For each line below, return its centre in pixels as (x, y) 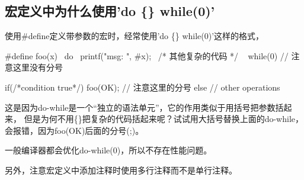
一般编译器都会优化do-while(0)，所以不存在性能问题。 (108, 150)
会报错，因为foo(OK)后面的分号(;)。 (74, 130)
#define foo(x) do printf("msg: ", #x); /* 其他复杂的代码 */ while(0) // (147, 55)
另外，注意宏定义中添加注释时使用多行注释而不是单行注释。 (121, 170)
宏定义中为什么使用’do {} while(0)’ (110, 11)
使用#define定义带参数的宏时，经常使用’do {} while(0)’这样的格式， (135, 36)
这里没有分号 (38, 67)
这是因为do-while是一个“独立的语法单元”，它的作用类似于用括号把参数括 (144, 107)
